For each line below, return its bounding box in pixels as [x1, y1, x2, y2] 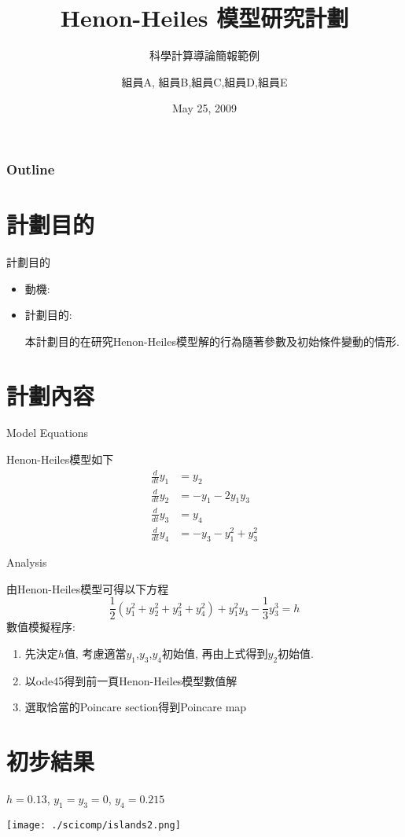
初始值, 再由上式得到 [161, 644, 268, 661]
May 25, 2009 [171, 100, 237, 116]
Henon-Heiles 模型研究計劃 [60, 2, 349, 34]
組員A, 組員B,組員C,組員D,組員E [121, 73, 288, 90]
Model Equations [6, 424, 89, 441]
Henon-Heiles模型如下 [6, 451, 114, 468]
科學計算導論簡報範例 [149, 47, 260, 64]
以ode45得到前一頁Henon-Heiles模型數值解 [24, 672, 237, 688]
